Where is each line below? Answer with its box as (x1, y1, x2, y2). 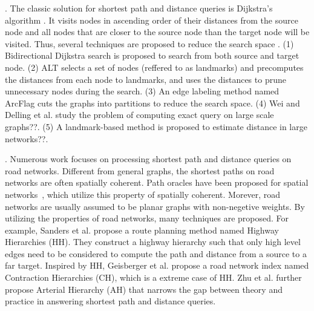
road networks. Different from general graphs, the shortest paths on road (5, 164, 275, 177)
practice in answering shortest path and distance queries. (5, 295, 216, 307)
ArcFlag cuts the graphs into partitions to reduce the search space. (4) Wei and (5, 96, 300, 109)
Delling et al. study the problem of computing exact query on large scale (5, 108, 274, 121)
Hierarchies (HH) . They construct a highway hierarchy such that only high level (5, 235, 301, 248)
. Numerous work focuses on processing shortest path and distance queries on (5, 152, 292, 165)
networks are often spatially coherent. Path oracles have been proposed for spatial (5, 176, 309, 189)
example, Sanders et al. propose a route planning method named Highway (5, 223, 279, 236)
